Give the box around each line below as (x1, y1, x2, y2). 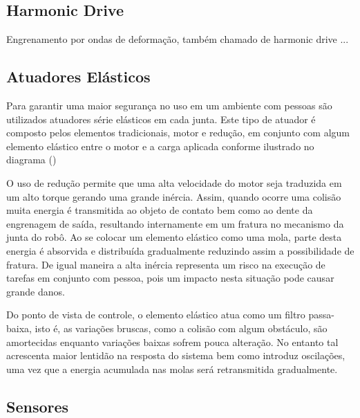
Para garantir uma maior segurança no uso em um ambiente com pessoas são (6, 98, 332, 112)
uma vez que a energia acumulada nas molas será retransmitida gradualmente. (6, 361, 338, 376)
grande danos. (6, 284, 65, 298)
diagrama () (6, 152, 57, 167)
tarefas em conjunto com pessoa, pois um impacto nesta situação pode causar (6, 271, 334, 285)
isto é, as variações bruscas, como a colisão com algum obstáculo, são (35, 320, 328, 335)
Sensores (6, 395, 69, 417)
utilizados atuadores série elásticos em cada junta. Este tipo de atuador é (6, 111, 316, 126)
